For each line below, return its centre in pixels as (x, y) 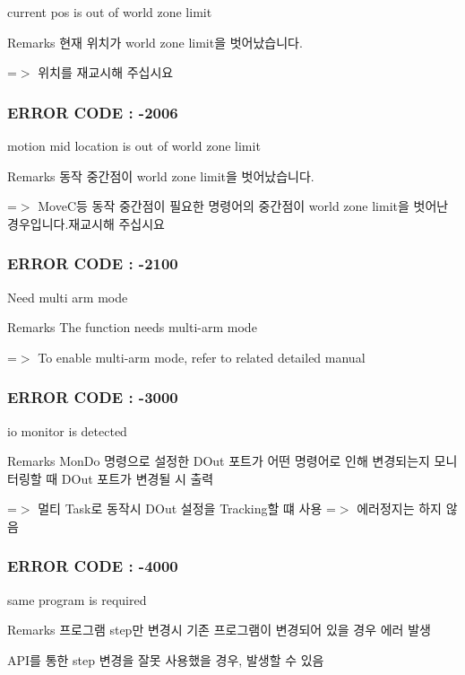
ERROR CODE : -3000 (93, 397)
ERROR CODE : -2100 (93, 263)
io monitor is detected (67, 430)
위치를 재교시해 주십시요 (106, 72)
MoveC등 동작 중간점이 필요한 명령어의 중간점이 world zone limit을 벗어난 (243, 206)
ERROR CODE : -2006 (93, 112)
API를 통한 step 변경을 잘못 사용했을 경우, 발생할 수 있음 (166, 659)
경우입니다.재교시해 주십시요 (86, 223)
